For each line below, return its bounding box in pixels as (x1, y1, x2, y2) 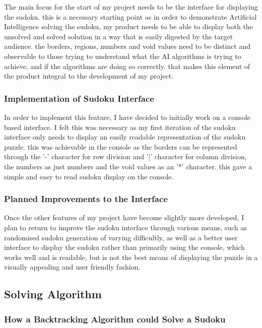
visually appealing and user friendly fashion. (4, 261, 141, 272)
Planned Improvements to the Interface (4, 192, 168, 205)
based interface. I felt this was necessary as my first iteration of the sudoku (4, 121, 236, 132)
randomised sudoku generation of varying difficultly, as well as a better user (4, 232, 238, 242)
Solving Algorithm (4, 286, 102, 302)
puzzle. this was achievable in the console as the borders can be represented (4, 141, 237, 152)
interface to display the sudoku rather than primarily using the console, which (4, 242, 245, 252)
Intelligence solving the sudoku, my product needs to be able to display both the (4, 21, 253, 32)
